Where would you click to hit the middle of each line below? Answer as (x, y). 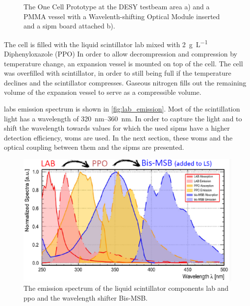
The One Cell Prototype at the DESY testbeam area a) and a (117, 6)
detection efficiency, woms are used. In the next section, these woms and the (118, 137)
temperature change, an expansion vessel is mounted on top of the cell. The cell (124, 63)
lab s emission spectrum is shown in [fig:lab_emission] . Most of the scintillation (122, 109)
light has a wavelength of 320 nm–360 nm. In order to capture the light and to (123, 118)
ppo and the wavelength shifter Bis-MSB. (86, 298)
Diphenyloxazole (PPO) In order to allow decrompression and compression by (121, 54)
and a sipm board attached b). (69, 26)
